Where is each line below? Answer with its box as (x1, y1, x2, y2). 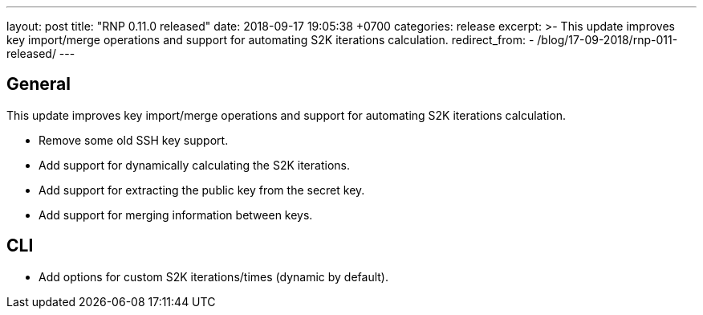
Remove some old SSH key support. (39, 133, 229, 147)
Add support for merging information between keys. (39, 207, 313, 222)
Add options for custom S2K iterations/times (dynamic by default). (39, 269, 388, 284)
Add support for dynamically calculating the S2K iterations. (39, 157, 350, 172)
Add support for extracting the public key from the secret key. (39, 182, 365, 197)
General (6, 74, 71, 95)
